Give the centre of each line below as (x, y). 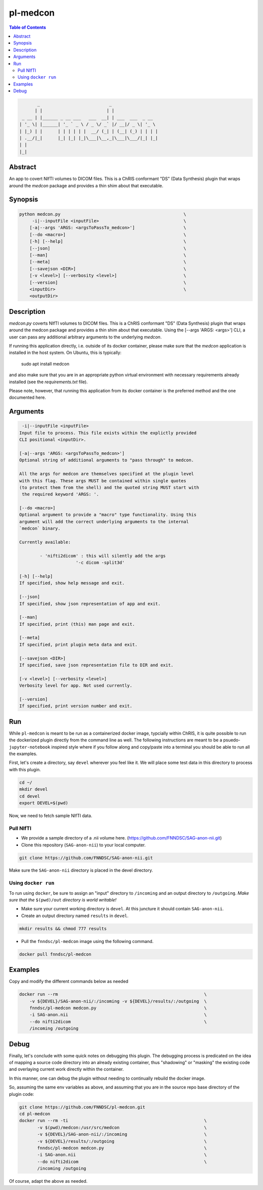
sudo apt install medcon (45, 364)
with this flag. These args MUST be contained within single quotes (103, 481)
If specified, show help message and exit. (72, 583)
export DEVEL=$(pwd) (44, 803)
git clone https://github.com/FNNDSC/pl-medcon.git (82, 1107)
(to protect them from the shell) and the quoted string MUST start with (109, 487)
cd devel (30, 796)
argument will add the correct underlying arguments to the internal (104, 522)
